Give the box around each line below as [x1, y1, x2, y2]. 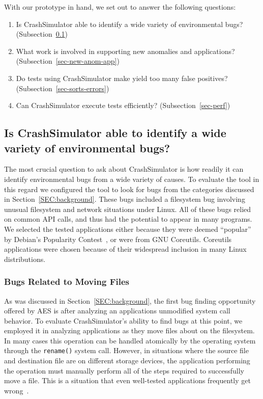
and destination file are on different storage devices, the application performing [4, 355, 250, 366]
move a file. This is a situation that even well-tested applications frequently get [4, 375, 251, 386]
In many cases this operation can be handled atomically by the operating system [4, 335, 256, 345]
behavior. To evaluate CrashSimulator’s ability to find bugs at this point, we [4, 315, 243, 326]
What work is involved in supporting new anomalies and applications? [16, 45, 235, 56]
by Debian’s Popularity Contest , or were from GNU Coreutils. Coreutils [4, 233, 232, 244]
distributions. [4, 253, 46, 264]
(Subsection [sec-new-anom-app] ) [16, 56, 120, 66]
